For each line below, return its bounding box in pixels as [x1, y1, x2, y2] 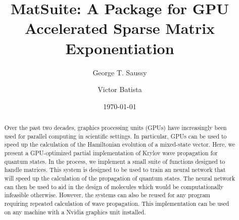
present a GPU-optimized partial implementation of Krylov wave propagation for [4, 149, 218, 157]
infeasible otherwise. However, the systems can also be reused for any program [4, 191, 211, 199]
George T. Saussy [92, 67, 147, 77]
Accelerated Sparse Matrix [24, 18, 215, 38]
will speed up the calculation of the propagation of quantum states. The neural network [4, 174, 235, 183]
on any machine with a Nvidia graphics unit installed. [4, 207, 146, 216]
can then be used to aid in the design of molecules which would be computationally [4, 182, 224, 191]
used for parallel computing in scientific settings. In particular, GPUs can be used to [4, 131, 227, 140]
